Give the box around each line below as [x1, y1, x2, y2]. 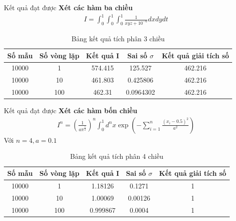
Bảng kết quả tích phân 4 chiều [70, 151, 164, 161]
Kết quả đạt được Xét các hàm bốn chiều [4, 105, 138, 116]
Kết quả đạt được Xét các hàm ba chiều [4, 2, 133, 12]
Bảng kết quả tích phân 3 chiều [71, 34, 165, 43]
